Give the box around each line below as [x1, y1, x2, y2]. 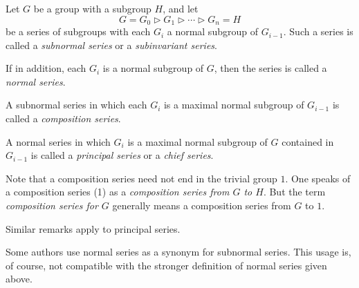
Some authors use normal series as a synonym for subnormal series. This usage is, [6, 244, 351, 259]
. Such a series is [283, 24, 353, 39]
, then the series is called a [214, 61, 327, 75]
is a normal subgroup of [102, 61, 204, 75]
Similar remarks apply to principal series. [6, 221, 181, 236]
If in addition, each [6, 61, 86, 75]
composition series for [6, 198, 98, 212]
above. [6, 271, 33, 286]
